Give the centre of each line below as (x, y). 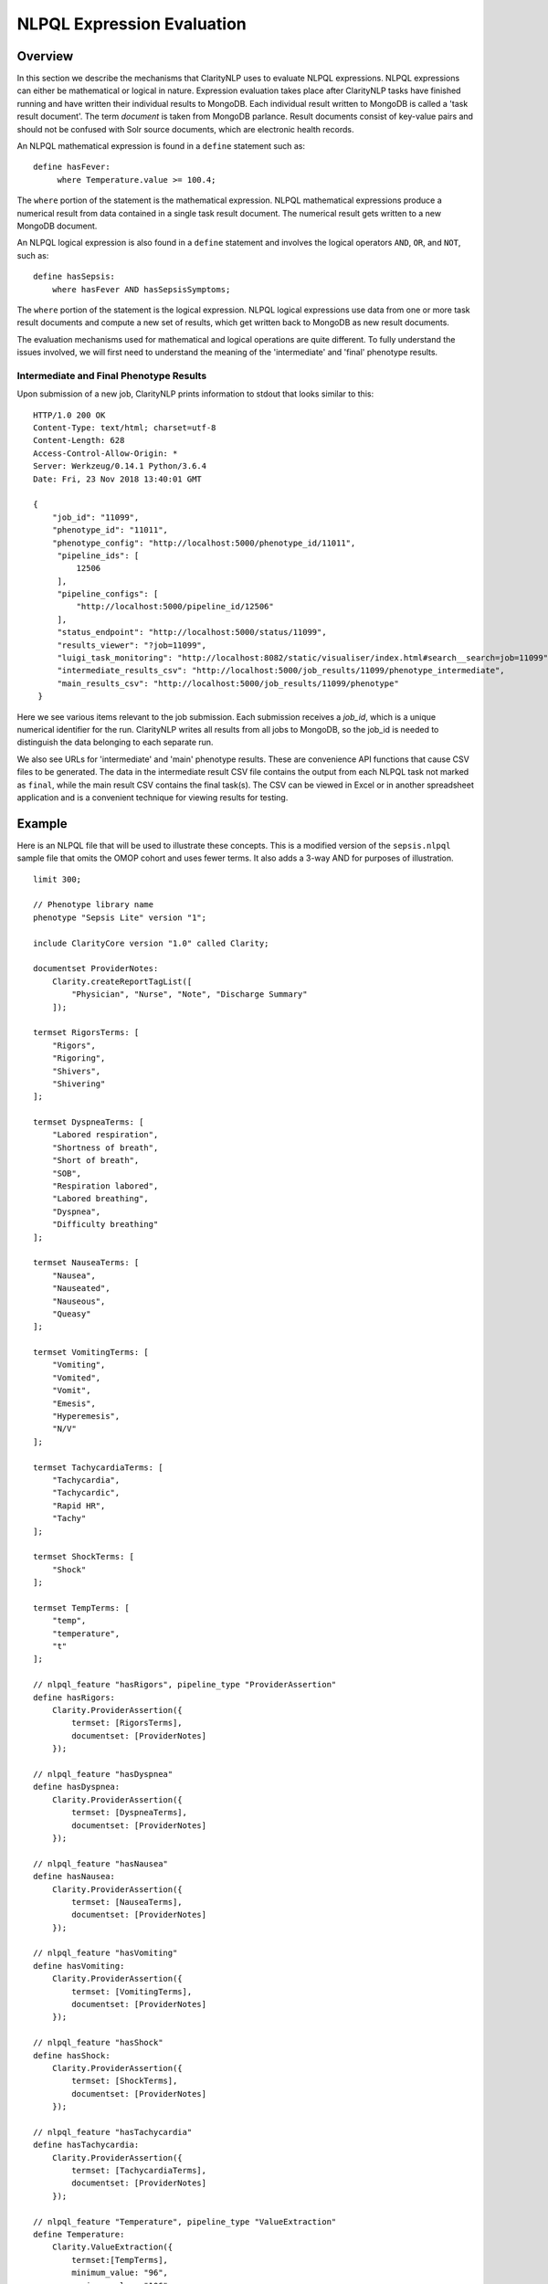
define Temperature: (79, 2235)
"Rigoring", (79, 1058)
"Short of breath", (95, 1161)
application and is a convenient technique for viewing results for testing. (153, 797)
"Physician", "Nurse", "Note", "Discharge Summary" (190, 994)
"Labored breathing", (100, 1199)
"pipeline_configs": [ (108, 594)
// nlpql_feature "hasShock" (98, 2043)
